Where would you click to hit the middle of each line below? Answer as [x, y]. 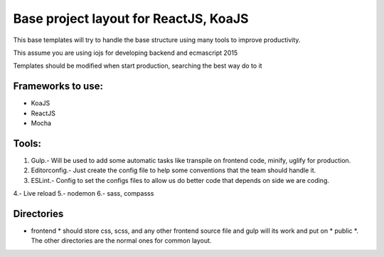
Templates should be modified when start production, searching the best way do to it [138, 66]
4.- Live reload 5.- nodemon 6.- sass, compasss [84, 194]
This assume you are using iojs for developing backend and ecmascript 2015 [126, 53]
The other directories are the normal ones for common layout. [121, 241]
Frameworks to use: [58, 86]
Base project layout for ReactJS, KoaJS [131, 19]
